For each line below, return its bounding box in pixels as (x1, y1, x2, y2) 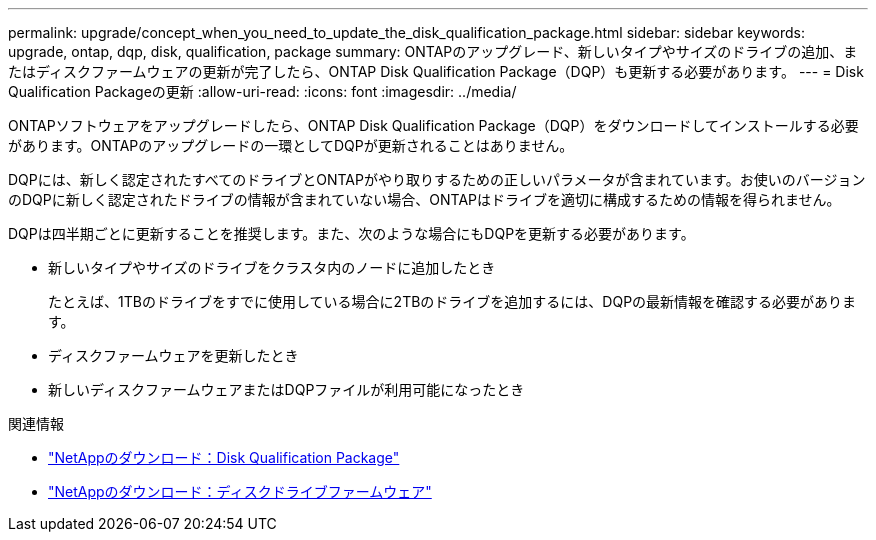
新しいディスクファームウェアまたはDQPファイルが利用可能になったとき (48, 381, 525, 398)
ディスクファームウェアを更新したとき (48, 347, 299, 364)
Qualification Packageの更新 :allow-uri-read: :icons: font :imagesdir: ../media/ (8, 83, 517, 100)
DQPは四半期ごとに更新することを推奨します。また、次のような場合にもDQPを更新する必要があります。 (8, 225, 695, 242)
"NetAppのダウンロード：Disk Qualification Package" (48, 449, 400, 466)
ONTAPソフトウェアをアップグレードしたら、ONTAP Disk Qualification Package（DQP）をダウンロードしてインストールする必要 (8, 117, 859, 134)
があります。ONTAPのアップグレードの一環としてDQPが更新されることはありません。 (8, 137, 574, 154)
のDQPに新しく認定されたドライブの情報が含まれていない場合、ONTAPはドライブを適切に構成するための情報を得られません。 (8, 191, 841, 208)
